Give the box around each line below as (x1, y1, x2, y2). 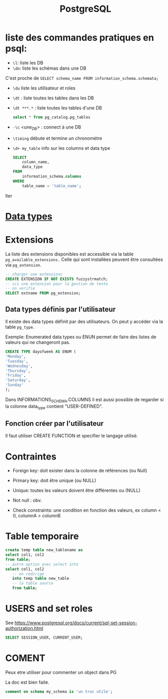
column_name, (22, 160, 50, 165)
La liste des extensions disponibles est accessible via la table (5, 251, 134, 257)
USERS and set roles (5, 603, 93, 615)
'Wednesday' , (5, 363, 33, 368)
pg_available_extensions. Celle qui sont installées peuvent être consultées (5, 256, 163, 263)
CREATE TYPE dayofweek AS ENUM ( (5, 349, 76, 355)
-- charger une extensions (5, 272, 63, 277)
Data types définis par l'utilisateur (5, 305, 116, 314)
